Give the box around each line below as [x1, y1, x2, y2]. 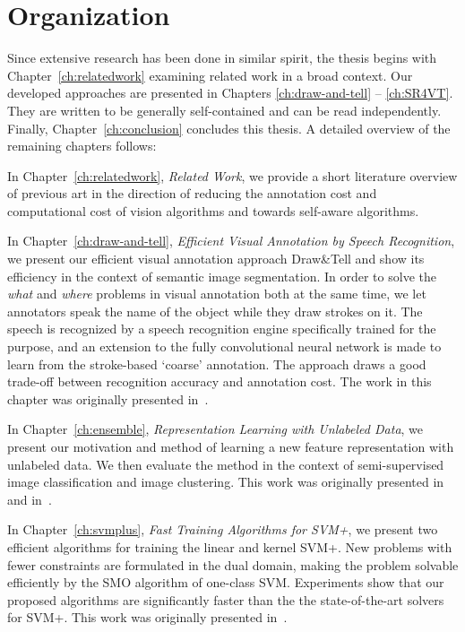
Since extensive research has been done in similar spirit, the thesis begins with [7, 48, 437, 67]
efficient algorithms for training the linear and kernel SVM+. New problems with [7, 537, 452, 556]
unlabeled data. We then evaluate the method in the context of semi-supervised [7, 455, 444, 473]
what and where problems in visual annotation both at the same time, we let [7, 284, 426, 303]
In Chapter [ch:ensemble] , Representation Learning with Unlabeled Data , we [7, 420, 424, 438]
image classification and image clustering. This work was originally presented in [7, 472, 444, 491]
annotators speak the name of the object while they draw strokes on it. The [7, 301, 423, 320]
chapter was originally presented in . [7, 389, 209, 408]
